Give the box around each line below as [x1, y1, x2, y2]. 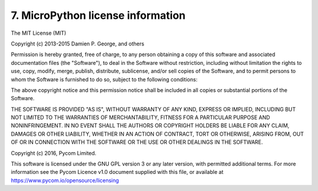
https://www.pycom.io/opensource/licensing [11, 177, 119, 184]
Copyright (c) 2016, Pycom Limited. [11, 149, 97, 156]
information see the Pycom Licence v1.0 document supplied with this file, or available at [11, 169, 224, 176]
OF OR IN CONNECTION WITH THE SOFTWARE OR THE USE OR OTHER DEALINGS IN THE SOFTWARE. [11, 139, 263, 146]
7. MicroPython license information [11, 9, 185, 22]
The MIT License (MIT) [11, 29, 67, 37]
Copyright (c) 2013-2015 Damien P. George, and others [11, 40, 144, 47]
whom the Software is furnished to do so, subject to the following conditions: [11, 75, 198, 83]
